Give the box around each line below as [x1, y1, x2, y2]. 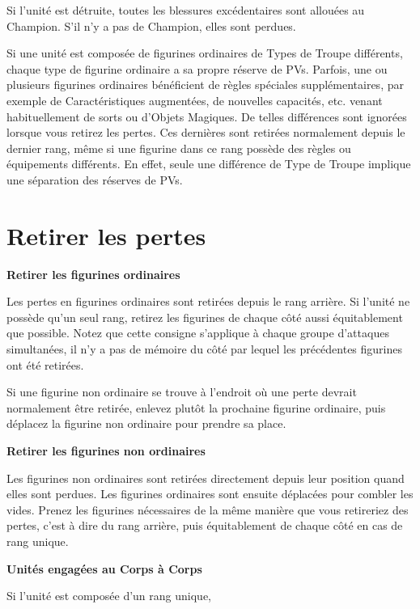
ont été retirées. [6, 356, 84, 373]
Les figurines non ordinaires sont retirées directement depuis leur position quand [6, 469, 405, 486]
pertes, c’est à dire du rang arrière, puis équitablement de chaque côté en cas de [6, 517, 403, 534]
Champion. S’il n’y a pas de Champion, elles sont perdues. [6, 17, 296, 34]
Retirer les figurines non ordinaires [6, 442, 206, 459]
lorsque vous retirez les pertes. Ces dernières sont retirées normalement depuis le [6, 124, 405, 141]
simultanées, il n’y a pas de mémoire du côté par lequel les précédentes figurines [6, 340, 403, 357]
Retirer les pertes [6, 218, 206, 252]
